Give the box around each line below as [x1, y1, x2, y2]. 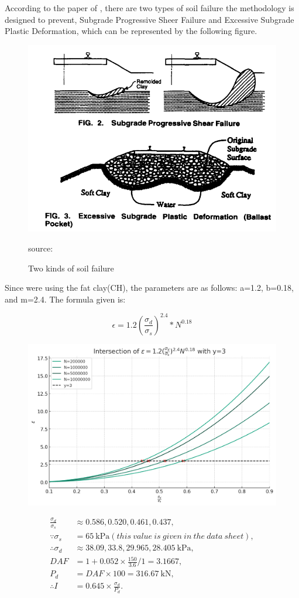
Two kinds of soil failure [28, 261, 114, 274]
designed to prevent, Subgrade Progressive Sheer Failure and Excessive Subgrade [5, 13, 294, 25]
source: [28, 242, 53, 254]
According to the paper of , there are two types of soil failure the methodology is [5, 2, 294, 13]
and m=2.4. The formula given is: [5, 293, 126, 305]
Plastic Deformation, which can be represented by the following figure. [5, 25, 257, 37]
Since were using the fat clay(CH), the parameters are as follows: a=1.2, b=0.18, [5, 281, 294, 294]
